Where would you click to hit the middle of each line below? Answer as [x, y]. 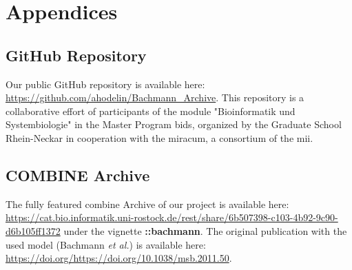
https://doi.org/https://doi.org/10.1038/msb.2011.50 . [119, 258]
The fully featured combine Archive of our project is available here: [147, 204]
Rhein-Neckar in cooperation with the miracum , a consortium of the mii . [159, 137]
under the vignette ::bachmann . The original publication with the [205, 230]
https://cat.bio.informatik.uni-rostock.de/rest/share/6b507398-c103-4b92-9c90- [172, 217]
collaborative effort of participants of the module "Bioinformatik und [151, 111]
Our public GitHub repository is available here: [105, 84]
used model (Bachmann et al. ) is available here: [106, 244]
